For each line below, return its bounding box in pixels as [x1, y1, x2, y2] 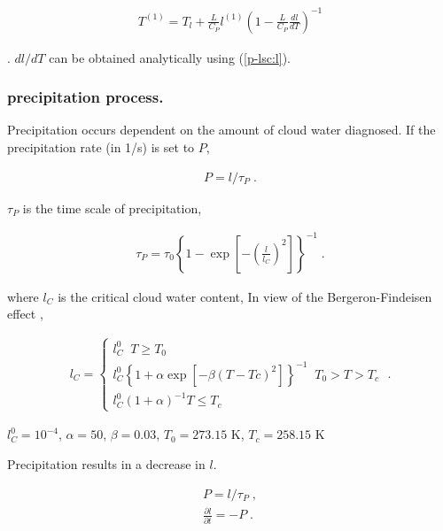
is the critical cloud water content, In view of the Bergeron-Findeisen [58, 287, 432, 305]
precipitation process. [7, 86, 164, 108]
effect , [7, 304, 43, 323]
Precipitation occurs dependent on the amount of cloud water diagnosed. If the [7, 120, 436, 139]
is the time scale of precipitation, [22, 198, 202, 217]
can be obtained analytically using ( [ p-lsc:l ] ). [49, 48, 291, 66]
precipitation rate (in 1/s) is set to [7, 137, 195, 156]
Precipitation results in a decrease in [7, 455, 206, 473]
